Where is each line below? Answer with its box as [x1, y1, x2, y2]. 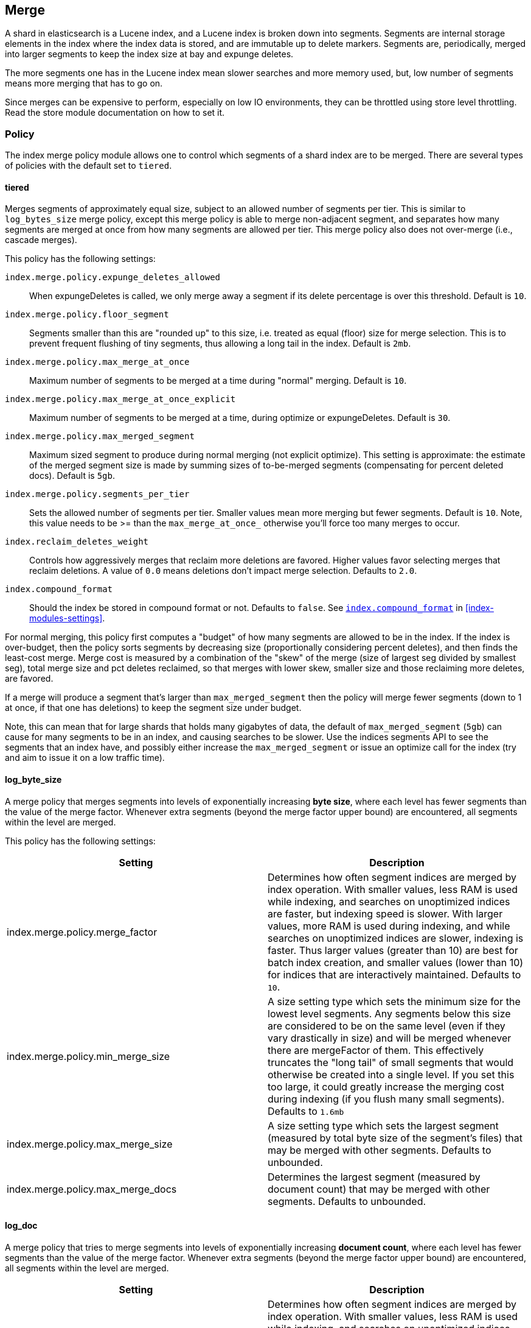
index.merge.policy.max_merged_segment [5, 431, 195, 442]
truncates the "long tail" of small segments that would [268, 1056, 514, 1068]
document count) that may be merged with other [268, 1182, 490, 1195]
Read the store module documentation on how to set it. [5, 107, 225, 118]
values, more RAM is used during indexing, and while [268, 919, 510, 932]
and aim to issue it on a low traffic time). [5, 752, 165, 763]
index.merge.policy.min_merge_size [7, 1050, 170, 1062]
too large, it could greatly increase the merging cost [268, 1080, 504, 1093]
